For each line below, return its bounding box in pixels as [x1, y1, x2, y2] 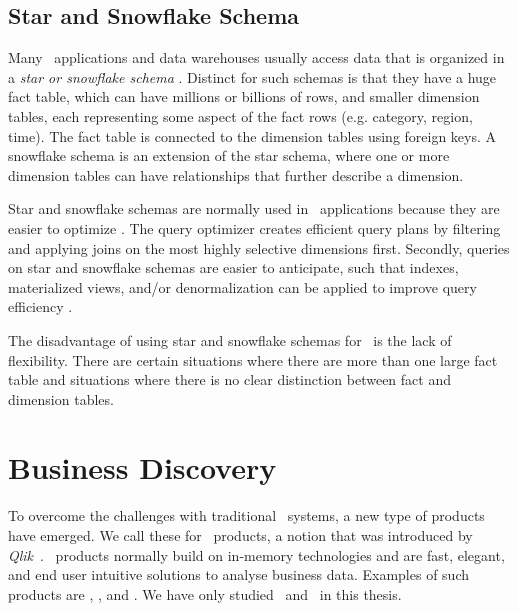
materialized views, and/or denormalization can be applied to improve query [8, 276, 477, 297]
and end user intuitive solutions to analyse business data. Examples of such [8, 564, 469, 585]
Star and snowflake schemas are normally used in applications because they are [8, 198, 500, 219]
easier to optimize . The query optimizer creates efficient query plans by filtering [8, 217, 501, 238]
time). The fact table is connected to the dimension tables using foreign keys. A [8, 125, 497, 146]
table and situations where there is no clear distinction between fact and [8, 369, 451, 390]
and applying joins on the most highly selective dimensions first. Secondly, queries [8, 237, 510, 258]
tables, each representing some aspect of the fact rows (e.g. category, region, [8, 105, 473, 126]
